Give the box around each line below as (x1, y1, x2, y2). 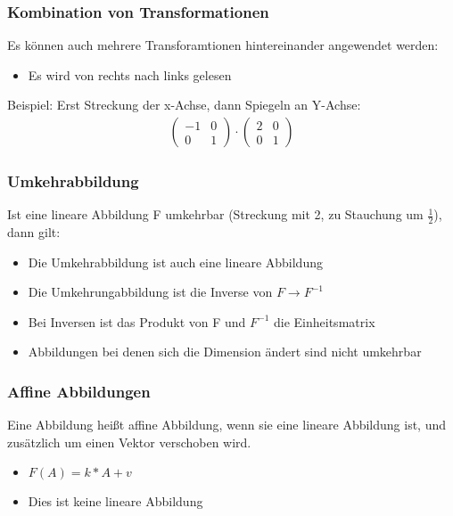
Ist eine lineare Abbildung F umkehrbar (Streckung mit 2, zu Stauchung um (7, 205, 424, 224)
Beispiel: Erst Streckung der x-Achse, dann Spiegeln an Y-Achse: (7, 95, 361, 114)
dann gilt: (7, 223, 61, 242)
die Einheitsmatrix (274, 312, 375, 331)
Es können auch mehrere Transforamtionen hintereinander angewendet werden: (7, 36, 439, 54)
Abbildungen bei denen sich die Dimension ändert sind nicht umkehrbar (28, 342, 422, 361)
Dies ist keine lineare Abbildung (28, 492, 203, 511)
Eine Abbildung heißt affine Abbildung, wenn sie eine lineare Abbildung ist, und (7, 415, 447, 434)
